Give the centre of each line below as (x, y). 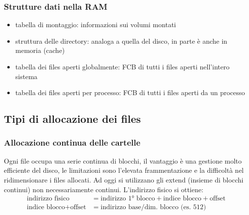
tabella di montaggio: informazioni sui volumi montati (96, 25)
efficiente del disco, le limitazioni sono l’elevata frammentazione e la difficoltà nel (124, 170)
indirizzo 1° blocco (128, 199)
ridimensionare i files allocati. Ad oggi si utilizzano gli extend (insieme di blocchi (124, 179)
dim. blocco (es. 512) (175, 207)
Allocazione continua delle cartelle (72, 142)
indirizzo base (121, 207)
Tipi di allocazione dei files (73, 119)
